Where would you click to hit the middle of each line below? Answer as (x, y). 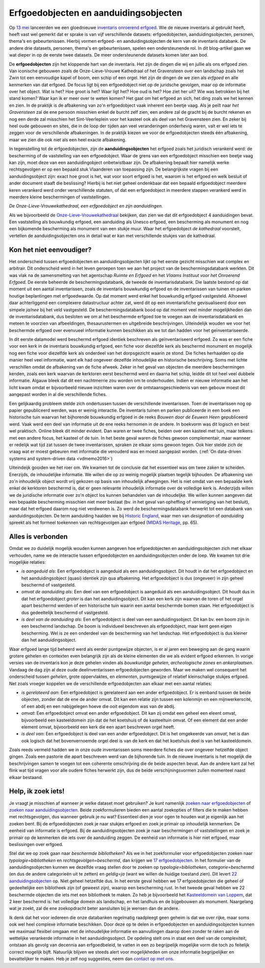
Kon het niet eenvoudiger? (50, 250)
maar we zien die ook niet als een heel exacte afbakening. (68, 140)
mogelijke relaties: (27, 562)
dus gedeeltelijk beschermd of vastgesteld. (65, 612)
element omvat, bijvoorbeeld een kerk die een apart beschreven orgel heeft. (98, 727)
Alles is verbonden (39, 537)
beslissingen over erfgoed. (36, 844)
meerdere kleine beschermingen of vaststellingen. (60, 197)
